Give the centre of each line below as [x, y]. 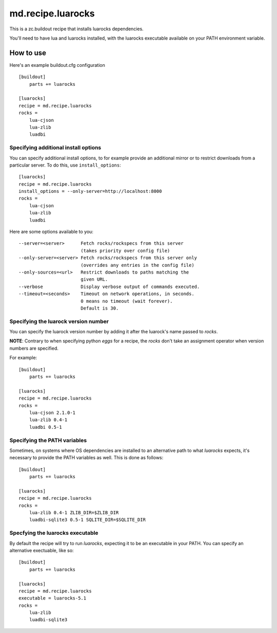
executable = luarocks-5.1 [53, 598]
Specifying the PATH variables [48, 440]
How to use [28, 53]
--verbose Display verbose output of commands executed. [109, 286]
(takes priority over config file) [125, 250]
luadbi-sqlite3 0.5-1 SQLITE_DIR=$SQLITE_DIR [87, 520]
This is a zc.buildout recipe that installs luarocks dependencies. [76, 29]
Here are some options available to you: [51, 232]
